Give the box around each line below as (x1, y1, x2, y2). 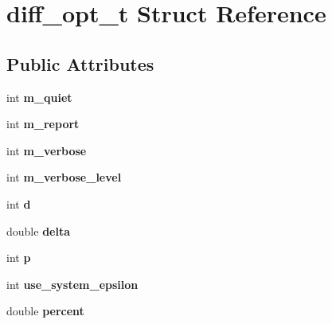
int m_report (6, 115, 80, 132)
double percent (6, 303, 84, 319)
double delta (6, 222, 70, 239)
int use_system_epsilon (6, 275, 139, 292)
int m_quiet (6, 88, 72, 105)
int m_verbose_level (6, 169, 122, 185)
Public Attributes (6, 51, 154, 76)
